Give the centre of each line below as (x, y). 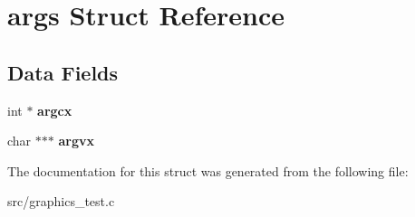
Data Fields (63, 72)
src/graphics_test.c (61, 201)
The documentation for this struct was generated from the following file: (208, 170)
